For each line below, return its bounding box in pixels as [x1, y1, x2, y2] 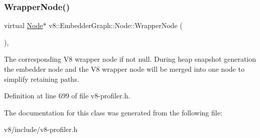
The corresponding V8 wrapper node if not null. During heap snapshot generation [4, 54, 256, 64]
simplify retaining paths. [4, 73, 79, 84]
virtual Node [4, 20, 43, 31]
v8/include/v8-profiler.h [4, 124, 78, 134]
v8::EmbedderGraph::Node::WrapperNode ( [49, 20, 183, 31]
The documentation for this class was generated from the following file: [4, 107, 222, 117]
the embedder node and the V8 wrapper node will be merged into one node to [4, 64, 244, 74]
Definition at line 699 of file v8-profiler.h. [4, 90, 131, 101]
